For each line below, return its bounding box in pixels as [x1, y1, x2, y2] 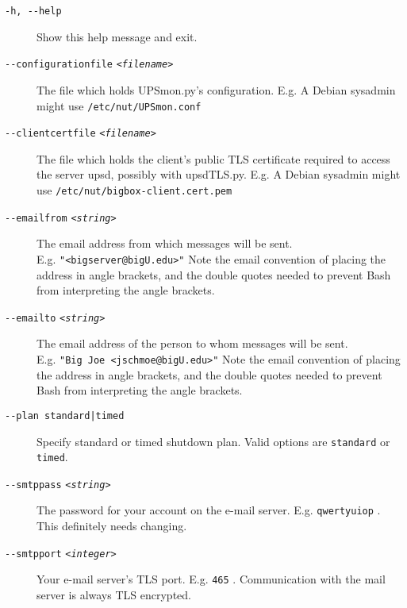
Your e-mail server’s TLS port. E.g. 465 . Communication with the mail [36, 571, 386, 587]
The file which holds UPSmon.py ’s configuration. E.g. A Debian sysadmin [36, 81, 396, 98]
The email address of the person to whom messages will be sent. [36, 335, 348, 352]
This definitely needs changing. [36, 518, 187, 534]
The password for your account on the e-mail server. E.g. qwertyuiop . [36, 502, 381, 518]
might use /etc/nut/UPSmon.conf [36, 97, 202, 114]
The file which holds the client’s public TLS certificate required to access [36, 150, 390, 167]
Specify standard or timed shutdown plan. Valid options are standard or [36, 433, 390, 449]
